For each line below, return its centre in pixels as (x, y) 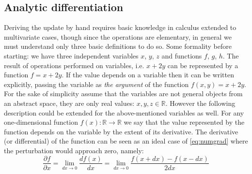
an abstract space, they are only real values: (69, 103)
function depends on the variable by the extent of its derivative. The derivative (121, 131)
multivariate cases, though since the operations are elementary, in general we (118, 36)
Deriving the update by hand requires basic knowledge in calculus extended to (120, 27)
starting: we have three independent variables (71, 55)
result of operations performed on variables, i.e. (74, 65)
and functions (182, 55)
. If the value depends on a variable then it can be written (148, 75)
